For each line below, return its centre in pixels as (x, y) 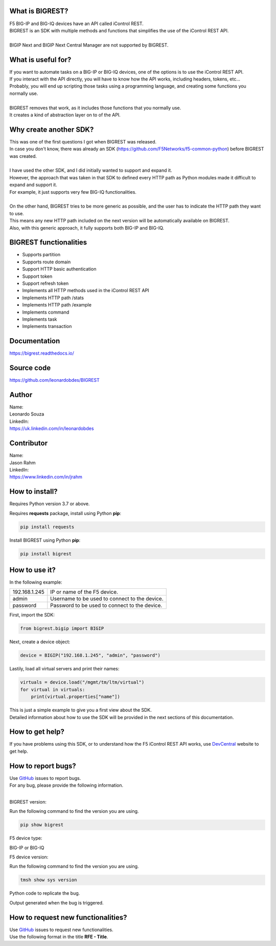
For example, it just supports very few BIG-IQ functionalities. (73, 192)
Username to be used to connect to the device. (107, 599)
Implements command (46, 312)
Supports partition (41, 255)
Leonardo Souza (27, 414)
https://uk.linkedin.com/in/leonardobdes (52, 428)
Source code (30, 368)
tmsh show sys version (49, 880)
